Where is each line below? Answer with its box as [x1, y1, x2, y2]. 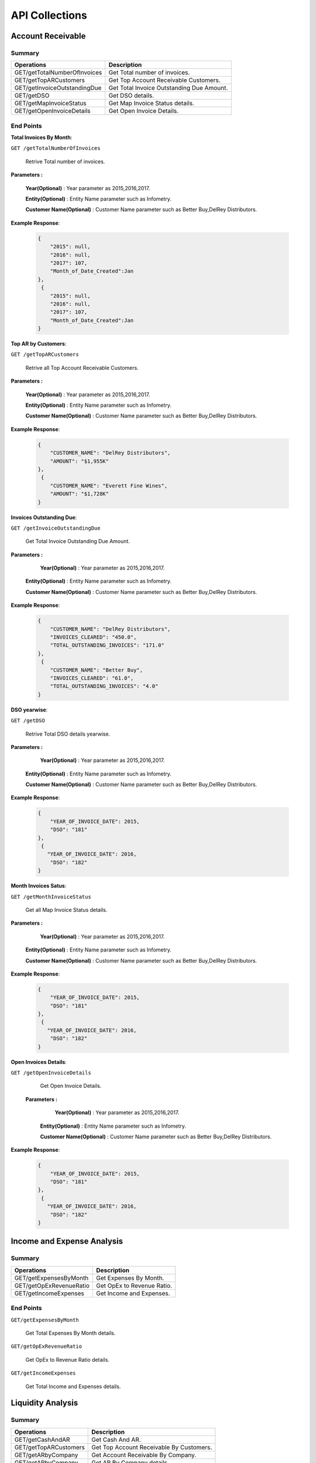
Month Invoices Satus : [11, 882, 67, 890]
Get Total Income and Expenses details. [25, 1383, 121, 1390]
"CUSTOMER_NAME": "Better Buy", [50, 667, 143, 673]
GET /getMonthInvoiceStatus [11, 893, 92, 900]
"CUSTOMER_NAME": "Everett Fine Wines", [50, 482, 168, 489]
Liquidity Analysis [11, 1398, 78, 1408]
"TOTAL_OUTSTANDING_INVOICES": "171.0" [50, 642, 165, 649]
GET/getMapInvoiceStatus [14, 99, 87, 108]
